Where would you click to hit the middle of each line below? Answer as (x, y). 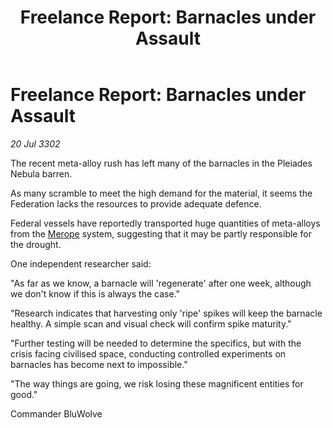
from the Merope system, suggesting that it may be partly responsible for (161, 233)
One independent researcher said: (81, 263)
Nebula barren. (41, 173)
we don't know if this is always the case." (95, 293)
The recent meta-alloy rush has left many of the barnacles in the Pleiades (161, 163)
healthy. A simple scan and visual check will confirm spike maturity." (151, 323)
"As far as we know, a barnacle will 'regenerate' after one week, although (161, 283)
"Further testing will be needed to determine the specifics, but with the (156, 343)
